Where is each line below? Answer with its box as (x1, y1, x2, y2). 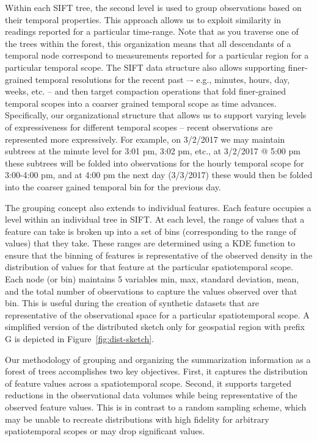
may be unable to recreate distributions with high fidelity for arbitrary (5, 412, 269, 425)
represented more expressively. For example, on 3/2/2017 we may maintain (5, 132, 285, 145)
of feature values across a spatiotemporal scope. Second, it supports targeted (5, 376, 291, 389)
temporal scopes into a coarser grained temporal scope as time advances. (5, 96, 277, 109)
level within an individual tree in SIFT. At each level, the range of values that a (5, 213, 305, 226)
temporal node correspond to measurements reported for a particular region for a (5, 49, 309, 62)
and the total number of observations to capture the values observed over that (5, 284, 297, 297)
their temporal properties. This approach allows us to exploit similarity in (5, 13, 282, 26)
